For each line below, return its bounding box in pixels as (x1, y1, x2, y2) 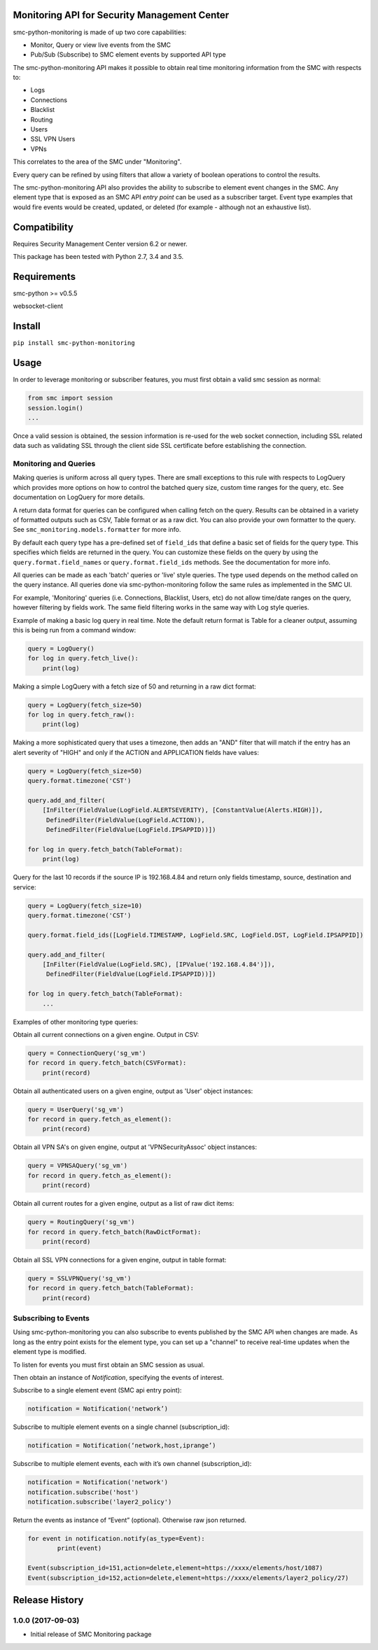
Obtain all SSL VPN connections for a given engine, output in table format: (13, 1255, 227, 1264)
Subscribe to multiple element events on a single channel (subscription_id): (13, 1423, 230, 1431)
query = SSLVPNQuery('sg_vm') (27, 1274, 132, 1282)
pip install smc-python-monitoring (13, 339, 136, 347)
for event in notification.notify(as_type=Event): (27, 1535, 206, 1543)
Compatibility (13, 221, 73, 233)
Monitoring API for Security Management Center (13, 9, 230, 21)
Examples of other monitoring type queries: (13, 1017, 139, 1026)
